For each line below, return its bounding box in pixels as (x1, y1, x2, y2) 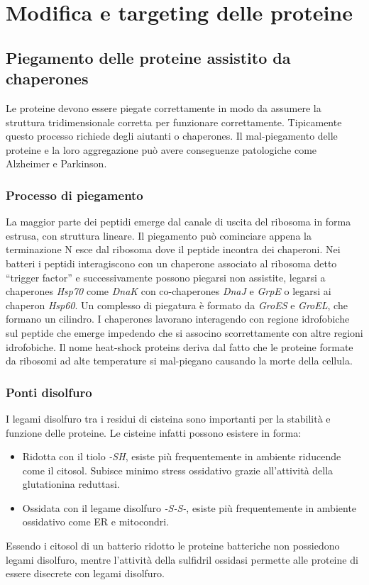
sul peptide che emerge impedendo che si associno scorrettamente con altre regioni (6, 325, 363, 340)
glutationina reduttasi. (22, 477, 120, 491)
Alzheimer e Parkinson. (6, 156, 107, 171)
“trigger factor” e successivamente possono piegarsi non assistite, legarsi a (6, 269, 326, 284)
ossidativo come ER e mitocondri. (22, 514, 170, 529)
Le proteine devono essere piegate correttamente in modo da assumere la (6, 100, 321, 115)
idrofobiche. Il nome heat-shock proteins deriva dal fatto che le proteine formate (6, 339, 353, 354)
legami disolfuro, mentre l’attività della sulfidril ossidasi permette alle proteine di (6, 552, 358, 567)
